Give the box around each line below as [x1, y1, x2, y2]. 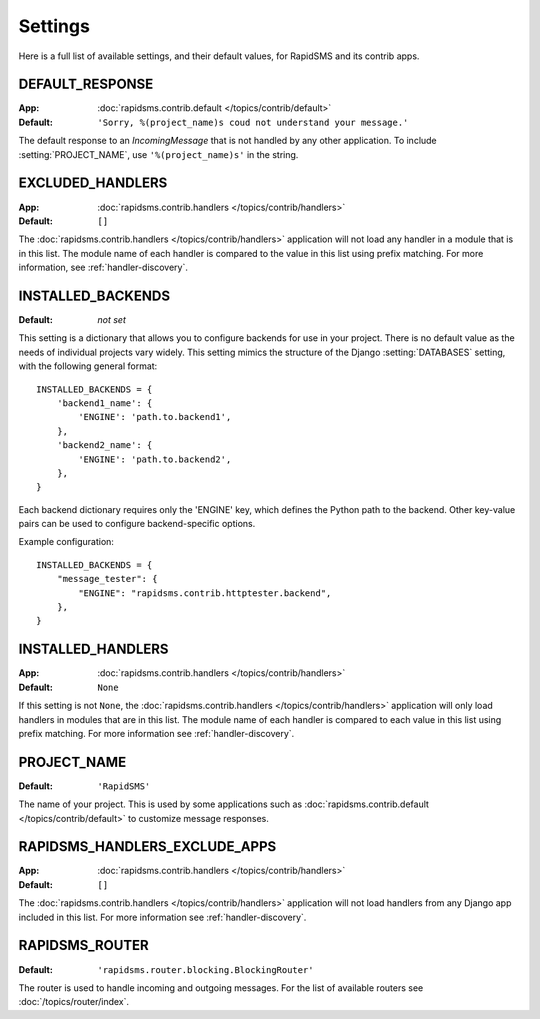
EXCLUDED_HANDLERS [18, 175, 168, 192]
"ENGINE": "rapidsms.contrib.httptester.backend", [78, 587, 332, 599]
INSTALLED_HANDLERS [18, 641, 169, 658]
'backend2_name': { [56, 440, 153, 451]
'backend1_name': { [56, 397, 153, 409]
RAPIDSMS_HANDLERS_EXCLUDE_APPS [18, 838, 277, 855]
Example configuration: [18, 536, 115, 548]
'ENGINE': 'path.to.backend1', [78, 411, 232, 423]
